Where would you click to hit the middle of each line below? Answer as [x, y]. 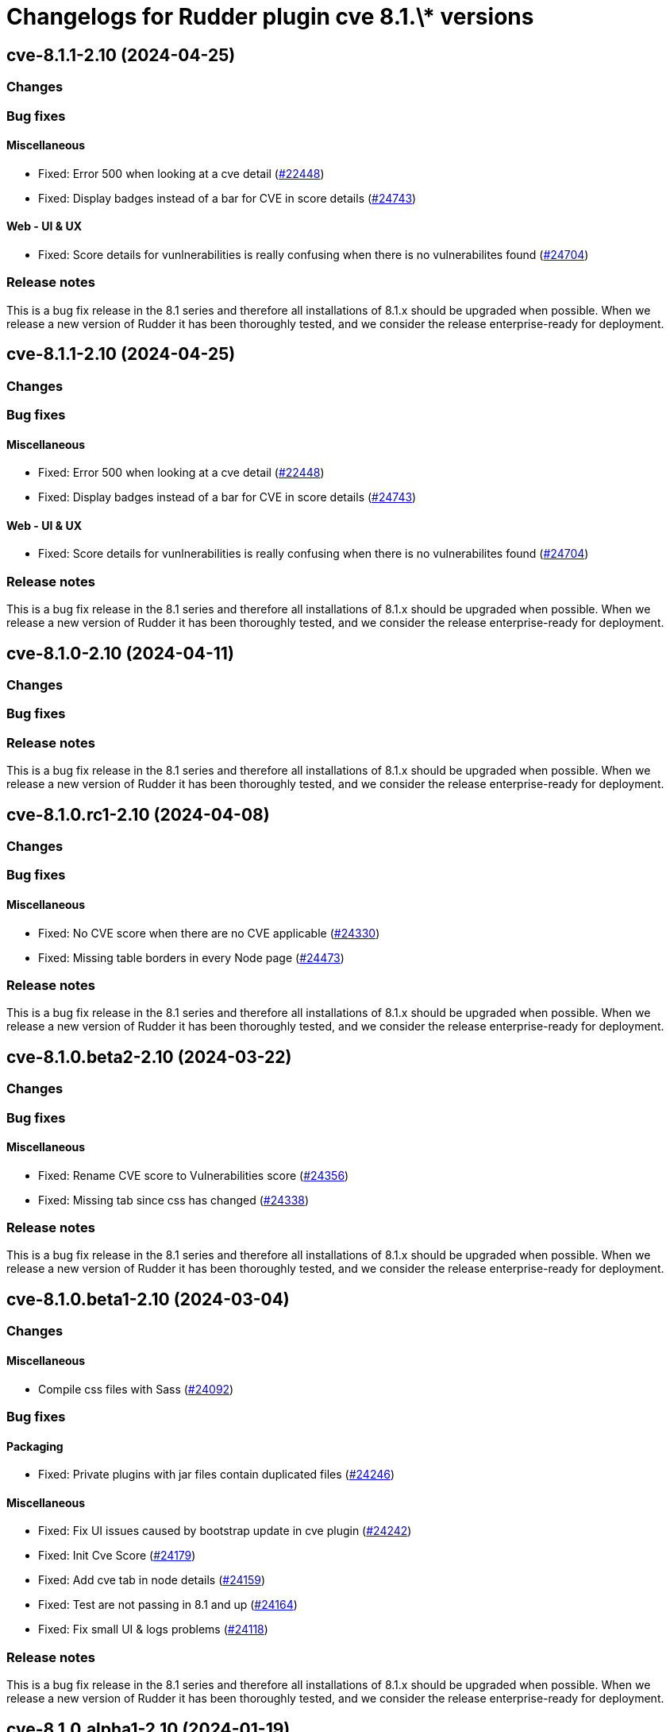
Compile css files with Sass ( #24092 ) [136, 1389]
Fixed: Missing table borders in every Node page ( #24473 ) [191, 957]
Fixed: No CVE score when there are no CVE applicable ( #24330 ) [209, 933]
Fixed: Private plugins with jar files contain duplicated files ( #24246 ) [217, 1475]
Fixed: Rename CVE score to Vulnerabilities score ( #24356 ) [194, 1175]
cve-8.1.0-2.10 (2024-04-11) [120, 653]
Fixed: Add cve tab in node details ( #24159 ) [152, 1580]
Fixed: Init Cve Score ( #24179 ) [117, 1556]
